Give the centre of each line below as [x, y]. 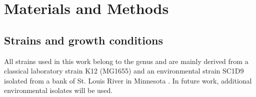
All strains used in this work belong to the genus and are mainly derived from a [126, 61]
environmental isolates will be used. [58, 90]
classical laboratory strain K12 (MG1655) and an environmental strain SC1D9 [124, 71]
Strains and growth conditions [84, 40]
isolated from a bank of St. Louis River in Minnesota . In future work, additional [128, 80]
